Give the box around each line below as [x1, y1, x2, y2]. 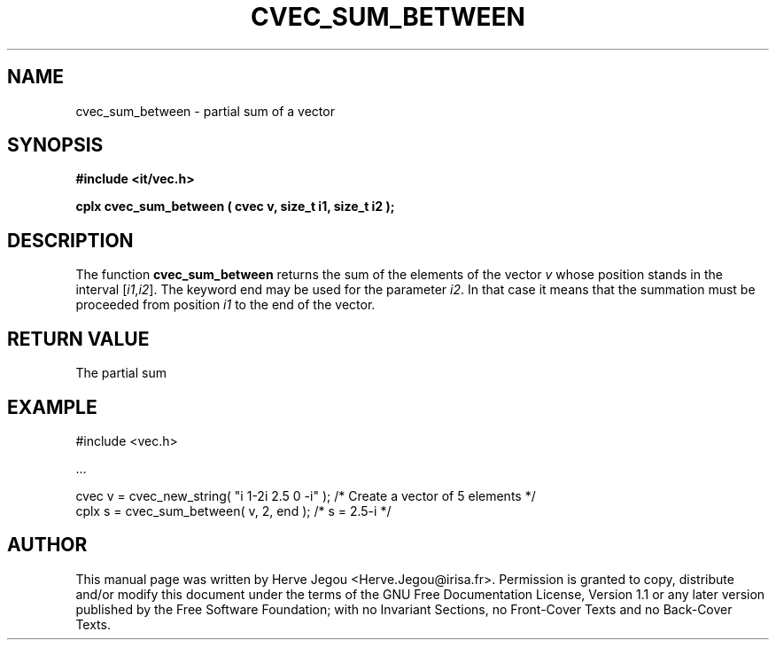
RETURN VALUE [7, 327, 150, 350]
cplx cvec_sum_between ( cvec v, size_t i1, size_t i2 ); [75, 199, 395, 214]
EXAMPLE [7, 395, 97, 418]
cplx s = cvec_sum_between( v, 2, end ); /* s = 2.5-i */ [75, 503, 392, 518]
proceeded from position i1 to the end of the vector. [75, 297, 376, 313]
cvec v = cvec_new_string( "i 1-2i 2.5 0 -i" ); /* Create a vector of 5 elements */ [75, 487, 536, 503]
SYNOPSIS [7, 134, 104, 157]
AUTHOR [7, 534, 88, 557]
